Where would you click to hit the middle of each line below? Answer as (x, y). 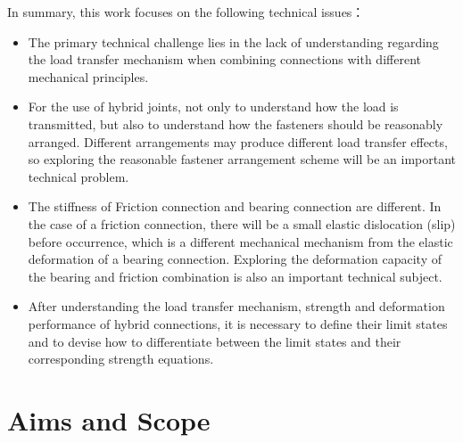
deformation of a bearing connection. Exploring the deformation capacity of (235, 259)
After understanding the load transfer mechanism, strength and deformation (236, 306)
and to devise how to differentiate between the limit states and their (215, 341)
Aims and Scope (109, 419)
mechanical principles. (88, 76)
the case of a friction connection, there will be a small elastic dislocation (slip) (242, 223)
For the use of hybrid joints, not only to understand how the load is (213, 107)
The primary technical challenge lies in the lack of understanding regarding (233, 41)
